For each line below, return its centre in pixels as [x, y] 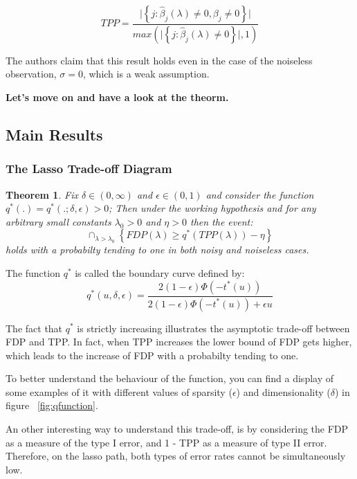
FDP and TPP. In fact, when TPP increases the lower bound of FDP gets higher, [179, 342]
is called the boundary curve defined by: [160, 273]
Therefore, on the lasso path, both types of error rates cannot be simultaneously [176, 456]
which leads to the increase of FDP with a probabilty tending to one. [152, 355]
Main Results [54, 135]
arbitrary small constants [58, 221]
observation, [31, 74]
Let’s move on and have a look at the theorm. [117, 97]
